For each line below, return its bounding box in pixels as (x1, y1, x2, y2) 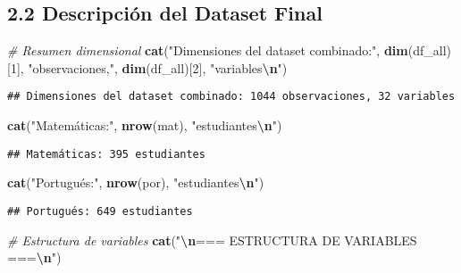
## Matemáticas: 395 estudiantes (7, 147, 205, 161)
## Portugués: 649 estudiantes (7, 204, 193, 218)
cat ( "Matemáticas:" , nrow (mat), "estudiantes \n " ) (7, 116, 282, 135)
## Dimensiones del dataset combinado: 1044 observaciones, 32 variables (7, 90, 456, 103)
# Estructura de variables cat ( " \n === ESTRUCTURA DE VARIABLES (7, 230, 417, 249)
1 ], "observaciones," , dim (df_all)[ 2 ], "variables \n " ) (10, 58, 288, 77)
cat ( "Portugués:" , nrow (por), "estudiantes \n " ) (7, 173, 264, 192)
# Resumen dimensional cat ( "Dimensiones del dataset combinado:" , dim (7, 41, 408, 60)
